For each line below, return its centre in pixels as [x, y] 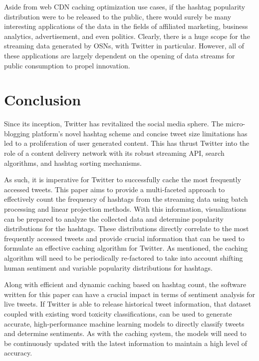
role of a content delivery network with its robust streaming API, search [114, 153]
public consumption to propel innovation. [67, 65]
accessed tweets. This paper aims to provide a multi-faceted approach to [115, 189]
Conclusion [43, 100]
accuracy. [18, 353]
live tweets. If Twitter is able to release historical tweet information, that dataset [128, 304]
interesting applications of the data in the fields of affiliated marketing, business [126, 26]
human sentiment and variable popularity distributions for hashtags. [108, 267]
